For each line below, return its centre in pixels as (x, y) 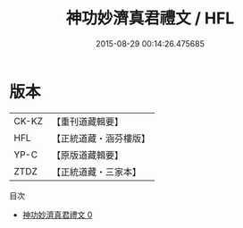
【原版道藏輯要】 (87, 155)
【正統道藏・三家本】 (96, 172)
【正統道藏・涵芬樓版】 (101, 138)
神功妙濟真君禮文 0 (57, 215)
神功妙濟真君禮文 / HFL (150, 18)
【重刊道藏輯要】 (87, 122)
